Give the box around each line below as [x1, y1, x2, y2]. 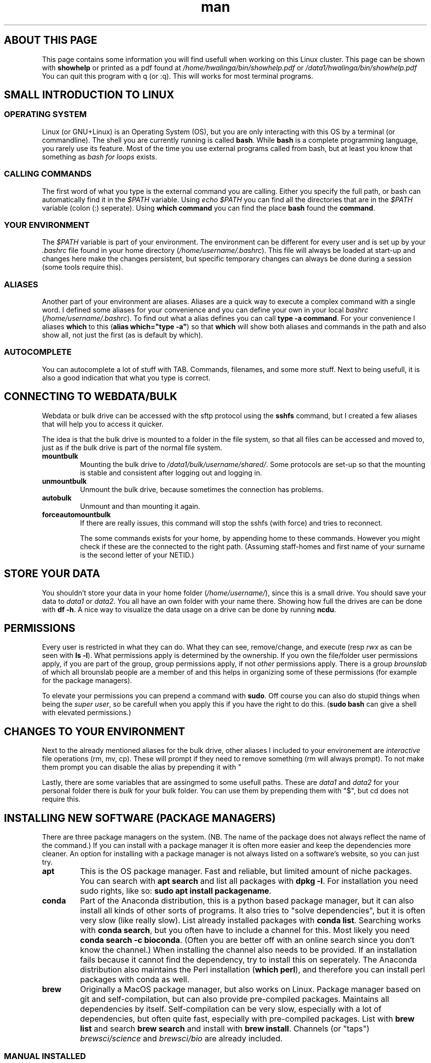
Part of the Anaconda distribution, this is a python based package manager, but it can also [80, 896, 414, 906]
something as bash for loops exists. [42, 152, 157, 161]
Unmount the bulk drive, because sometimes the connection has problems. [80, 485, 324, 494]
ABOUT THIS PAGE [4, 34, 97, 47]
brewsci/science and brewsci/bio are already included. [80, 1033, 283, 1044]
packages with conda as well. [80, 974, 189, 985]
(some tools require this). [42, 263, 123, 272]
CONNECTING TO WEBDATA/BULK [4, 390, 178, 403]
